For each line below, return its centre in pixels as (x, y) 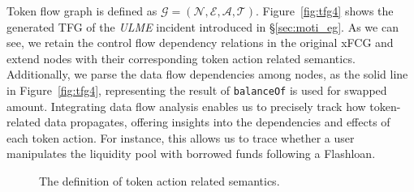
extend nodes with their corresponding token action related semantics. (181, 58)
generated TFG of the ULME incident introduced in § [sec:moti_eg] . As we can (203, 26)
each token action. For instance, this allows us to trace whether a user (181, 137)
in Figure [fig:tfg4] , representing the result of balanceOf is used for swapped (197, 90)
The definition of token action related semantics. (160, 181)
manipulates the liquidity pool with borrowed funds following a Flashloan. (191, 154)
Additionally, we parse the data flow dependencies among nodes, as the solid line (207, 74)
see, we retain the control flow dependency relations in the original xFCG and (200, 43)
